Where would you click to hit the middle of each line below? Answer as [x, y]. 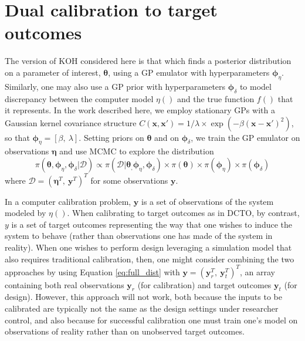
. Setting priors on [111, 137]
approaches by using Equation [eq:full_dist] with [92, 271]
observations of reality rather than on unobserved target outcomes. [125, 331]
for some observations [129, 180]
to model [255, 86]
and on [167, 137]
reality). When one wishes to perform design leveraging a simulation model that [148, 247]
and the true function [216, 98]
